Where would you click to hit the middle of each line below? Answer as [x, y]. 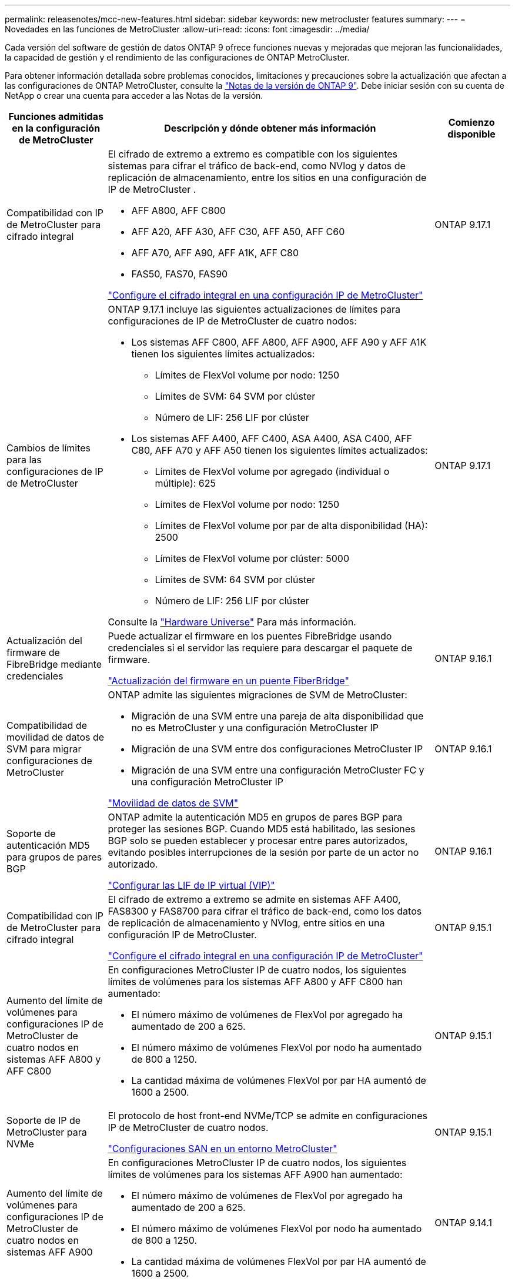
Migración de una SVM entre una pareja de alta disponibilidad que [277, 716]
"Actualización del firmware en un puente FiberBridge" [228, 681]
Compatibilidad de [47, 725]
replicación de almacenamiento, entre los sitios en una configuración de [267, 178]
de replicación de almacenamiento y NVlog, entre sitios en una [246, 923]
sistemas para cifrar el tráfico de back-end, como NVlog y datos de [257, 166]
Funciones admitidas [56, 116]
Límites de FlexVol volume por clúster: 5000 [252, 558]
